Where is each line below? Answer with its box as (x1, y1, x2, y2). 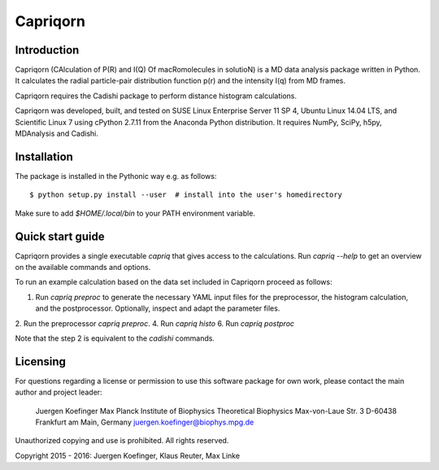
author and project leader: (15, 387, 102, 398)
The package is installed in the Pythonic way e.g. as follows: (15, 171, 217, 181)
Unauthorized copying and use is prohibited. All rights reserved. (15, 436, 229, 446)
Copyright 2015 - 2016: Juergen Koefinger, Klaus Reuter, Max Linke (15, 450, 240, 460)
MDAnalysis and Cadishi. (15, 128, 99, 138)
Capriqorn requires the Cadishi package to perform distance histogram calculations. (15, 90, 297, 101)
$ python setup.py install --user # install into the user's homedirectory (29, 190, 343, 199)
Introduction (15, 43, 80, 57)
